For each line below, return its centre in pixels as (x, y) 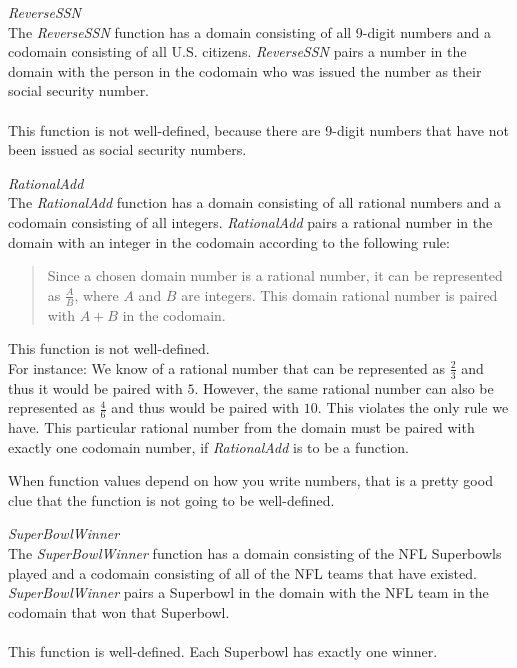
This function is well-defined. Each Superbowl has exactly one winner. (223, 650)
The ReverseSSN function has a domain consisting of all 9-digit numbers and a (249, 31)
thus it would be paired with (95, 387)
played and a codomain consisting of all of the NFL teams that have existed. (242, 572)
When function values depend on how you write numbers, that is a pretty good (250, 480)
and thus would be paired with (205, 407)
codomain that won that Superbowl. (119, 611)
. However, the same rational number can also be (344, 387)
